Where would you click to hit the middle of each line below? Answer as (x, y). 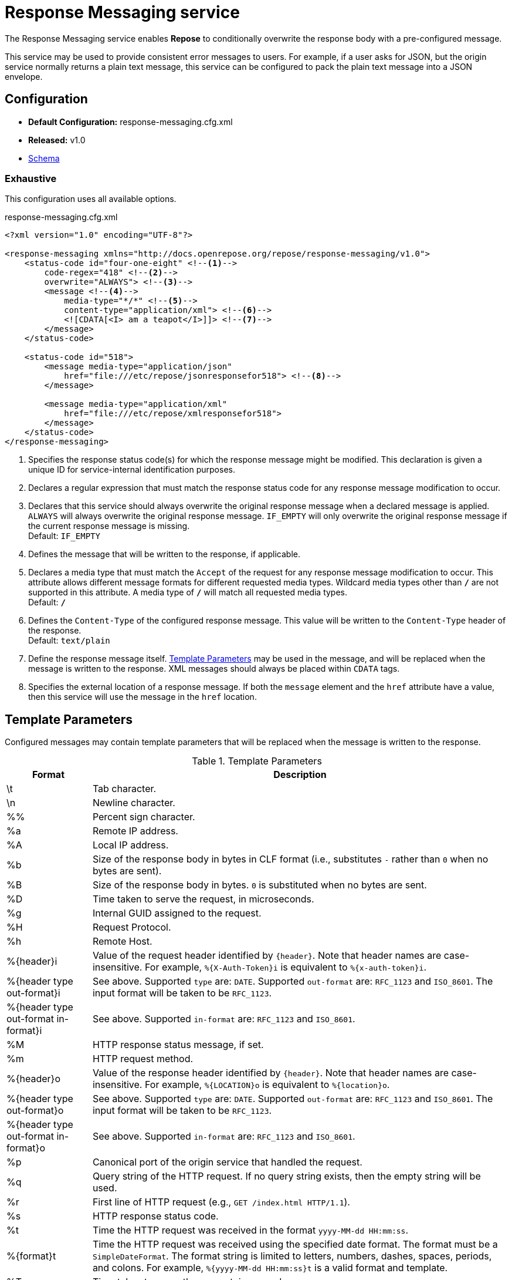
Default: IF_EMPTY (64, 536)
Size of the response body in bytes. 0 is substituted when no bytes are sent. (260, 885)
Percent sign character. (144, 817)
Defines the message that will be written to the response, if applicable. (164, 554)
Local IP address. (130, 845)
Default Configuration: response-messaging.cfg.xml (130, 122)
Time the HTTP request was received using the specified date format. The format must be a (295, 1244)
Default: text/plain (69, 641)
